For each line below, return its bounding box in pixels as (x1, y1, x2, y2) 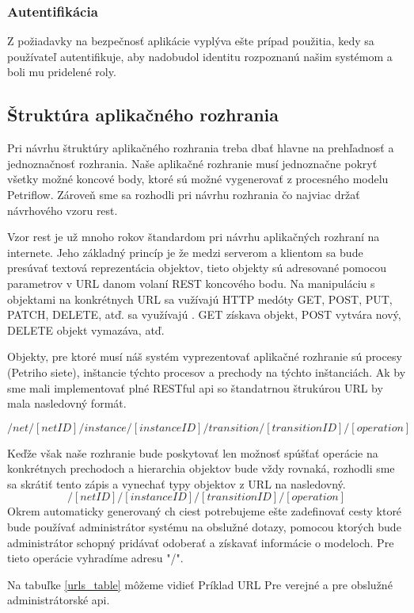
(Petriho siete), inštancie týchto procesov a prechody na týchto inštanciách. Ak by (7, 363, 406, 380)
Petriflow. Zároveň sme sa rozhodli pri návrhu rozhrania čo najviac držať (7, 186, 360, 202)
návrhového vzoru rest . (7, 201, 118, 218)
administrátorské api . (7, 592, 110, 608)
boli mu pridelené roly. (7, 63, 116, 80)
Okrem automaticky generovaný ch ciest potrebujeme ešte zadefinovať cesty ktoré (7, 503, 402, 519)
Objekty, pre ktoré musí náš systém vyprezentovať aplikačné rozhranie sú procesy (7, 348, 402, 365)
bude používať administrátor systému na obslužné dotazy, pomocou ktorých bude (7, 519, 401, 535)
